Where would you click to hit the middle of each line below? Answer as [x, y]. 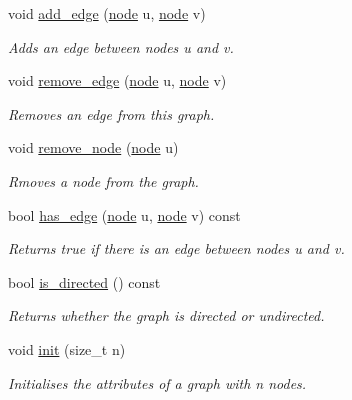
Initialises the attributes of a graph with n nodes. [157, 382]
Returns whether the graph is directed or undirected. [166, 315]
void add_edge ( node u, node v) [107, 13]
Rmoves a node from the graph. [103, 180]
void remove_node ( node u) [93, 147]
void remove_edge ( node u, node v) [117, 80]
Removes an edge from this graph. [111, 113]
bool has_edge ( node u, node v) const [124, 214]
